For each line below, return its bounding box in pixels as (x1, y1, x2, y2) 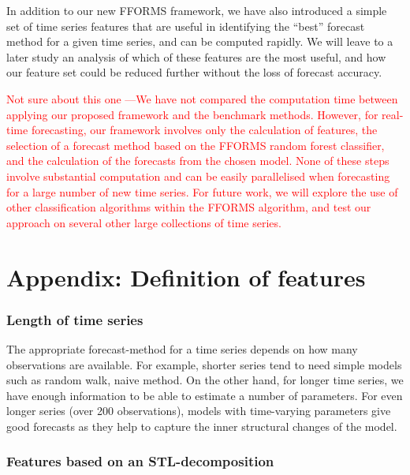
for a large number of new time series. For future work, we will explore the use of (6, 183, 398, 200)
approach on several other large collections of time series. (6, 214, 281, 230)
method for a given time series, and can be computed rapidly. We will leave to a (6, 33, 393, 50)
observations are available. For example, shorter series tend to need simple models (6, 356, 402, 372)
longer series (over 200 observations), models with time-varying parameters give (6, 402, 391, 419)
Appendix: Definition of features (6, 260, 366, 293)
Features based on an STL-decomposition (6, 451, 274, 471)
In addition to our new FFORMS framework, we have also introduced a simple (6, 2, 387, 18)
